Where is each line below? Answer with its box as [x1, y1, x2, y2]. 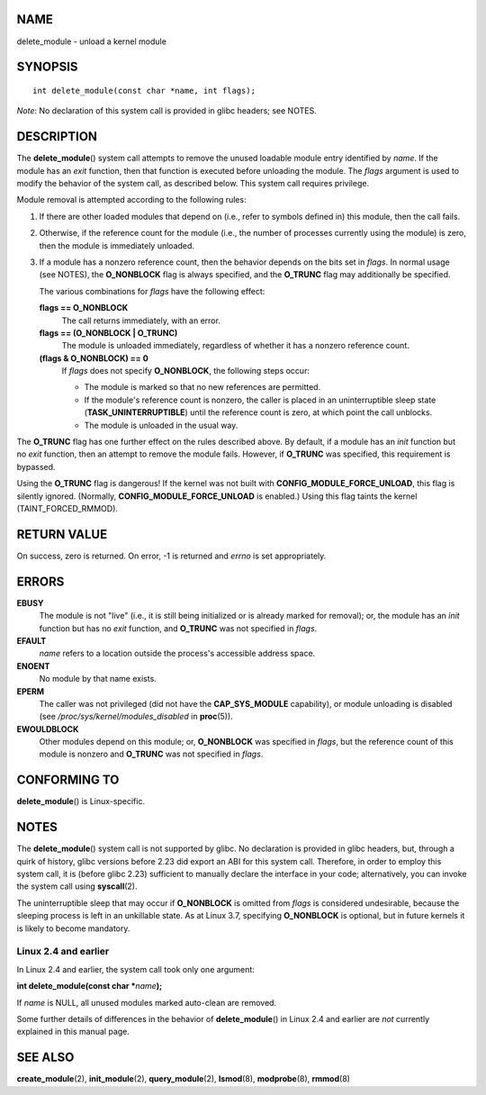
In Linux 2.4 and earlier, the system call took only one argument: [16, 964, 256, 974]
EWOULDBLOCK [16, 723, 79, 734]
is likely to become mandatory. [16, 923, 130, 934]
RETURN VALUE [16, 527, 108, 542]
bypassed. [16, 461, 56, 472]
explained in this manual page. [16, 1027, 130, 1037]
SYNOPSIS [16, 59, 78, 75]
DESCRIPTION [16, 129, 98, 144]
